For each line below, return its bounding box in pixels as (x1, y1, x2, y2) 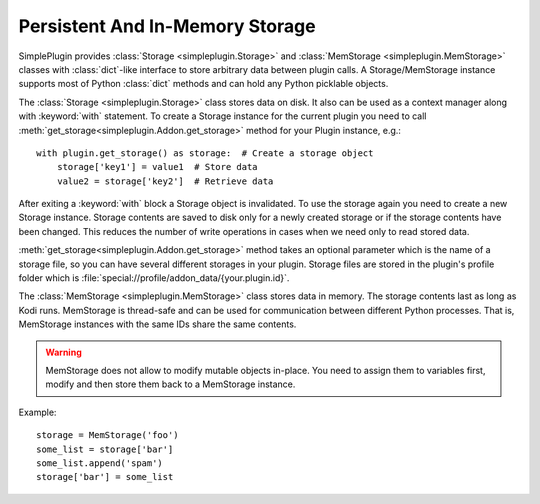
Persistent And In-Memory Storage (18, 15, 316, 37)
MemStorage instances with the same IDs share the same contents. (18, 318, 297, 330)
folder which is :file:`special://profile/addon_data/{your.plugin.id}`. (18, 272, 290, 284)
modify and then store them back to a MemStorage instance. (45, 378, 296, 390)
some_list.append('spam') (36, 457, 164, 469)
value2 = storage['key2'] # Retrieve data (56, 175, 274, 187)
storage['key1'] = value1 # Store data (56, 161, 259, 173)
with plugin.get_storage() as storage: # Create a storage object (36, 147, 374, 159)
